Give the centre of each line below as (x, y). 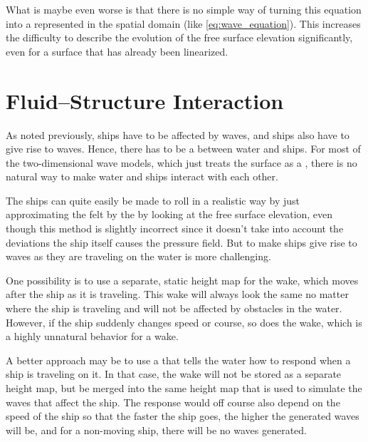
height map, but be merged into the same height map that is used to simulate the (184, 388)
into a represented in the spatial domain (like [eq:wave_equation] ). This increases (183, 23)
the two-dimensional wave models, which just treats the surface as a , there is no (182, 162)
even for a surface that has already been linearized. (117, 51)
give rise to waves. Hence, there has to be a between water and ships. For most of (183, 149)
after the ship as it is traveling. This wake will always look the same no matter (177, 294)
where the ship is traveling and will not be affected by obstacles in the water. (174, 308)
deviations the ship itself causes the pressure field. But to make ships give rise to (182, 242)
